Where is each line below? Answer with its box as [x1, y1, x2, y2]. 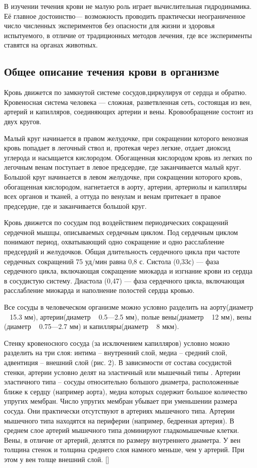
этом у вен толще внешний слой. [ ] [4, 454, 109, 464]
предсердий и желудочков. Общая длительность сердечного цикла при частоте [4, 246, 240, 257]
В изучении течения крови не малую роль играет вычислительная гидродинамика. [4, 1, 252, 11]
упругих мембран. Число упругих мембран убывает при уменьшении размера [4, 396, 237, 406]
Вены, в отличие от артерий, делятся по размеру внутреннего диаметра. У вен [4, 434, 241, 445]
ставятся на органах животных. [4, 40, 98, 50]
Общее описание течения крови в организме [4, 64, 219, 79]
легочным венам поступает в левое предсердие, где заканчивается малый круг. [4, 162, 241, 172]
